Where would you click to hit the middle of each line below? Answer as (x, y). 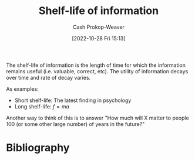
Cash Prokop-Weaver (99, 27)
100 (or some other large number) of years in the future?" (75, 124)
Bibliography (38, 148)
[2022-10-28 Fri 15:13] (99, 38)
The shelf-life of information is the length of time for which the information (96, 65)
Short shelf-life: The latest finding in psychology (73, 100)
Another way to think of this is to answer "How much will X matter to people (97, 118)
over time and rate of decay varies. (48, 77)
